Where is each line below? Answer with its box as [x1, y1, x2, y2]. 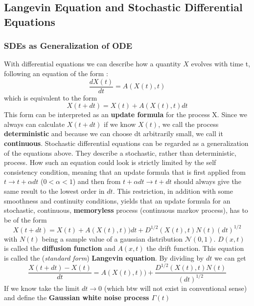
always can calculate [4, 119, 65, 129]
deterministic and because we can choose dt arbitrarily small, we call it [4, 128, 223, 139]
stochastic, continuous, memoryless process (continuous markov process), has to [4, 205, 248, 215]
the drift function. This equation [146, 243, 244, 253]
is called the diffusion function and [4, 243, 115, 253]
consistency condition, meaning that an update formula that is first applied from [4, 166, 246, 177]
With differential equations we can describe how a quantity [4, 59, 181, 69]
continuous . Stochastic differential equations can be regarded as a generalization [4, 138, 249, 148]
